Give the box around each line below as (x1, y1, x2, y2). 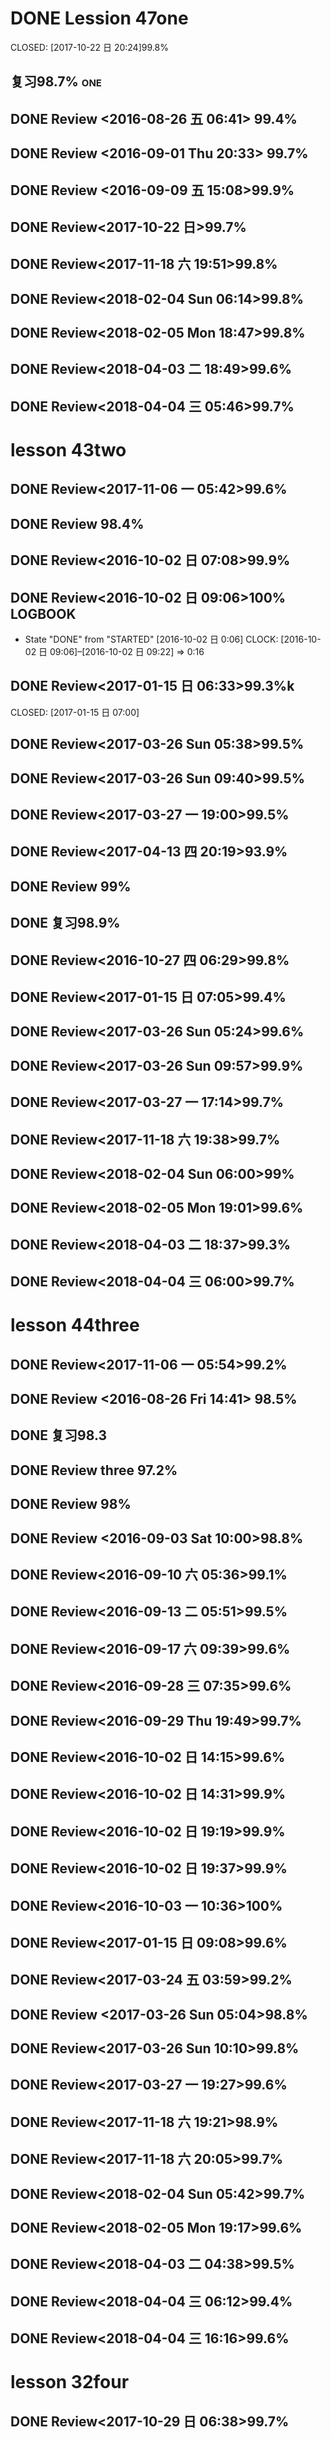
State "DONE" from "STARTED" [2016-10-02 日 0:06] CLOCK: (24, 633, 279, 646)
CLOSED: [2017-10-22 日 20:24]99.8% (10, 41, 169, 53)
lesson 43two (10, 439, 127, 462)
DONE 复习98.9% (10, 915, 121, 932)
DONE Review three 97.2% (10, 1462, 178, 1479)
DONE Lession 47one (10, 7, 189, 30)
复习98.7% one (10, 73, 102, 91)
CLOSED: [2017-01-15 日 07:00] (10, 706, 140, 718)
